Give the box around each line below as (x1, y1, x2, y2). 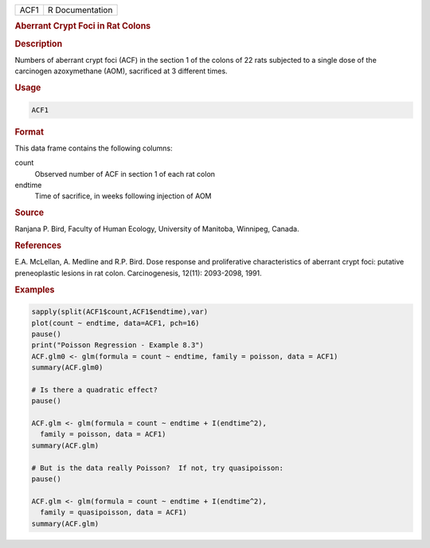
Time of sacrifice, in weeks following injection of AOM (34, 191, 212, 201)
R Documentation (48, 5, 113, 15)
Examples (14, 284, 55, 295)
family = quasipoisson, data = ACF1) (40, 508, 187, 517)
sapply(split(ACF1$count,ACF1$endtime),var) (31, 307, 209, 316)
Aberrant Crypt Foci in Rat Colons (14, 21, 151, 32)
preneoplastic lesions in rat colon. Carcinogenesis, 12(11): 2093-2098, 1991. (14, 268, 262, 278)
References (14, 240, 62, 251)
